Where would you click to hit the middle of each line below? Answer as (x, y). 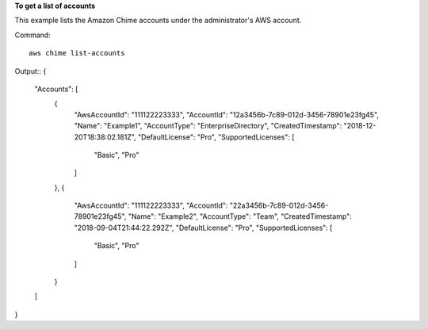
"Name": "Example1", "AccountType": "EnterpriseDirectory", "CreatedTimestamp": (208, 126)
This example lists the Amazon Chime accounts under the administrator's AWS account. (158, 21)
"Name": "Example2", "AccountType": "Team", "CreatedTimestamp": (240, 216)
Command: (32, 35)
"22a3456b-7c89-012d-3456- (279, 205)
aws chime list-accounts (77, 53)
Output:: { (31, 71)
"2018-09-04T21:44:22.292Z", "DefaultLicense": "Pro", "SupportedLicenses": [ (203, 228)
